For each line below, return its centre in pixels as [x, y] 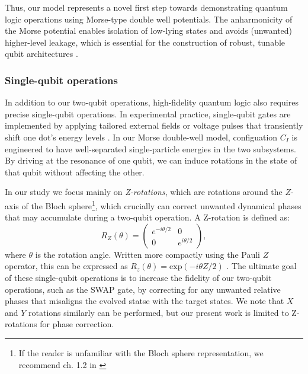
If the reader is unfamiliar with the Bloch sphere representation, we [141, 352]
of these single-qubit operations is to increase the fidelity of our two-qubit [138, 277]
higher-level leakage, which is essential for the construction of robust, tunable [145, 42]
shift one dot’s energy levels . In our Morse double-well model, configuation [141, 137]
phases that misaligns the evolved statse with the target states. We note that [145, 301]
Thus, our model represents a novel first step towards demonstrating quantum [146, 7]
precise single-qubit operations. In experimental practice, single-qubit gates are [148, 114]
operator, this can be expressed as [66, 266]
